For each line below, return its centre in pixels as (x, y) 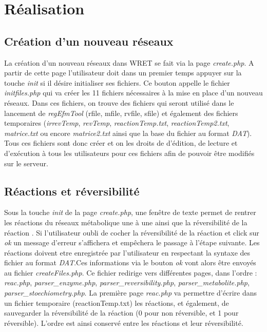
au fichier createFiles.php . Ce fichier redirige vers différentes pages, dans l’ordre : (131, 272)
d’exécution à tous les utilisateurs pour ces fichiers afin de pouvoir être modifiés (129, 153)
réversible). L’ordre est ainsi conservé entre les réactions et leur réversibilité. (124, 323)
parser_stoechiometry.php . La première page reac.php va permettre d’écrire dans (131, 293)
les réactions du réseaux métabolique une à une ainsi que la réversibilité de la (126, 222)
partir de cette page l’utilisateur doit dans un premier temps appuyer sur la (123, 73)
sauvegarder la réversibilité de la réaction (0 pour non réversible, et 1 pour (121, 313)
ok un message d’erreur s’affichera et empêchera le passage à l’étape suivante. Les (132, 242)
